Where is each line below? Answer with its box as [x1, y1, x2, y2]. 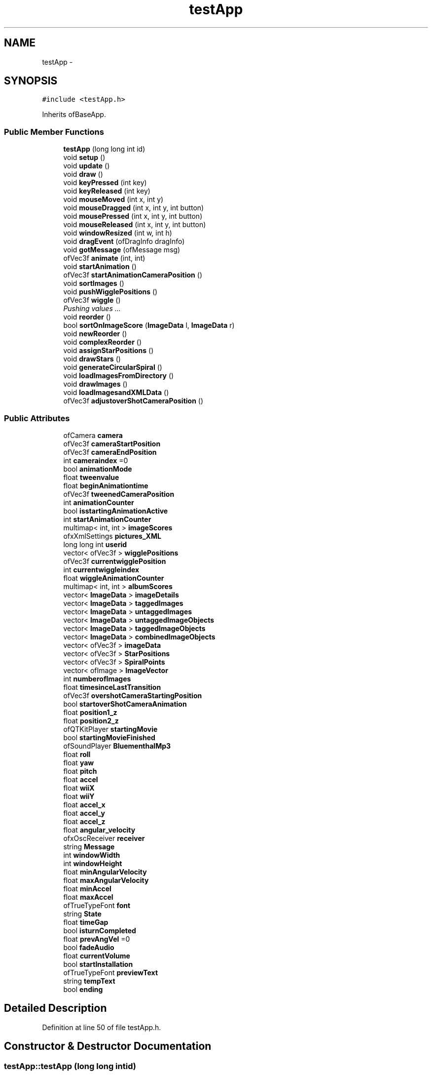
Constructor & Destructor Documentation [4, 1040, 212, 1053]
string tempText [63, 976, 115, 985]
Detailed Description [4, 1002, 107, 1015]
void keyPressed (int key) [63, 178, 147, 187]
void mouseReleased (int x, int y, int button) [63, 220, 206, 229]
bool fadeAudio [63, 943, 114, 952]
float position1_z [63, 708, 117, 717]
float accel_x [63, 800, 106, 809]
